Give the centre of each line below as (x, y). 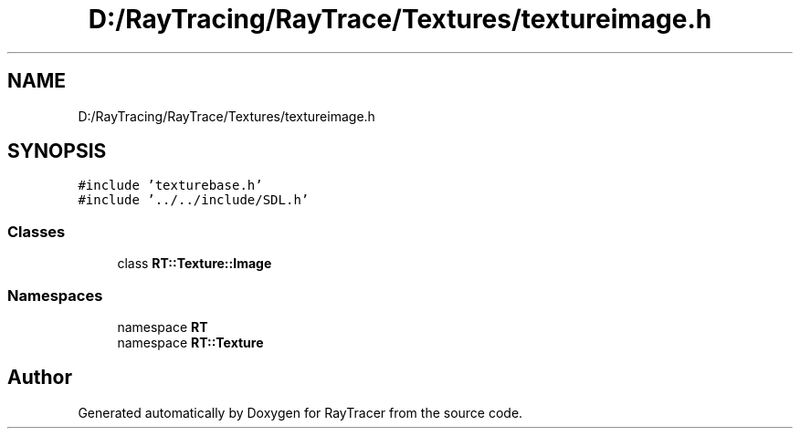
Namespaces (55, 295)
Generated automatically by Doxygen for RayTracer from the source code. (300, 412)
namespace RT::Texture (190, 342)
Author (40, 378)
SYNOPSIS (57, 151)
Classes (37, 231)
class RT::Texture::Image (195, 264)
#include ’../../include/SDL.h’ (194, 200)
